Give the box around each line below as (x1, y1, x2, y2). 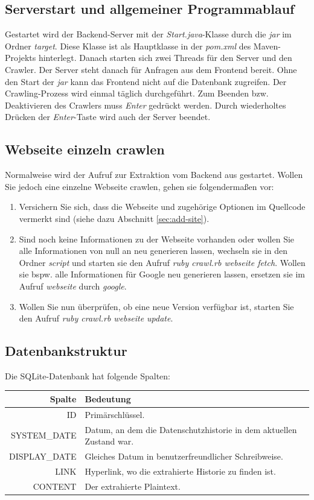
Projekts (5, 51, 36, 64)
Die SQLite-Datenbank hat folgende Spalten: (5, 369, 171, 382)
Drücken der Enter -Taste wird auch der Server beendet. (5, 110, 211, 123)
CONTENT (33, 479, 77, 492)
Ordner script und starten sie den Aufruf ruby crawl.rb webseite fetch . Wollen (19, 256, 306, 268)
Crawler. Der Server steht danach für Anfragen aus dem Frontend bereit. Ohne (5, 63, 297, 75)
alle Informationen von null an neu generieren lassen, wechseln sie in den (19, 244, 287, 257)
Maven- (253, 39, 281, 52)
